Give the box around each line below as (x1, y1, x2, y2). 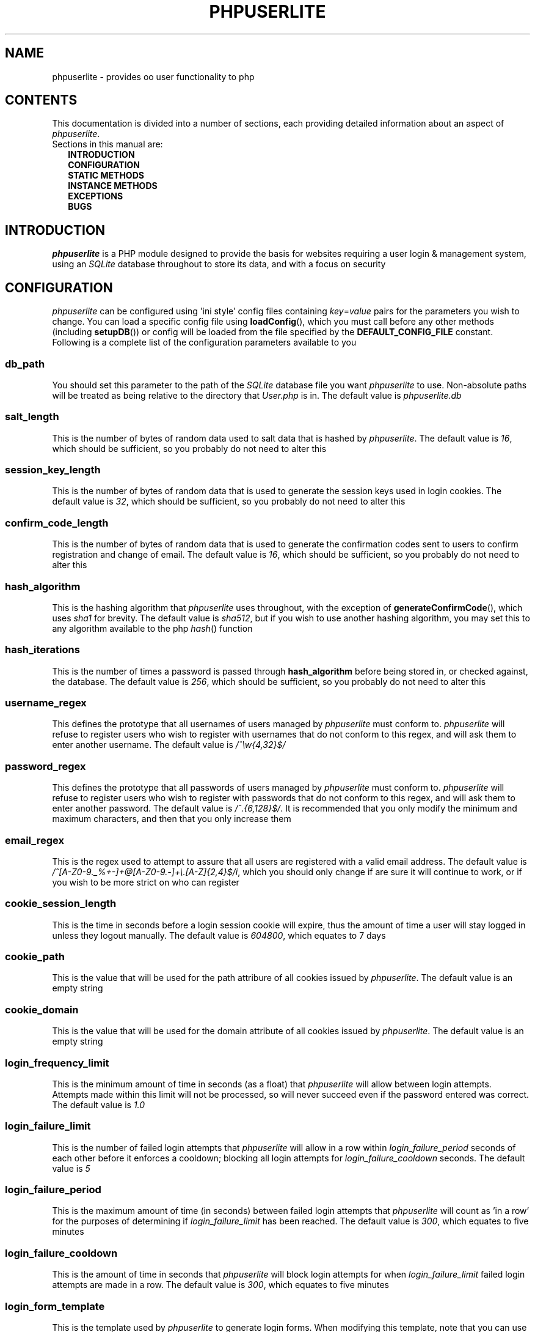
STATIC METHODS (68, 170, 144, 181)
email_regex (5, 834, 64, 846)
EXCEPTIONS (68, 191, 123, 202)
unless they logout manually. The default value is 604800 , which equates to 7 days (52, 930, 386, 941)
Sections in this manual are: (52, 139, 163, 150)
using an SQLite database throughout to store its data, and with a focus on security (52, 259, 386, 270)
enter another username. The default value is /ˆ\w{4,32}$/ (52, 739, 286, 750)
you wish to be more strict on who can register (52, 876, 239, 887)
